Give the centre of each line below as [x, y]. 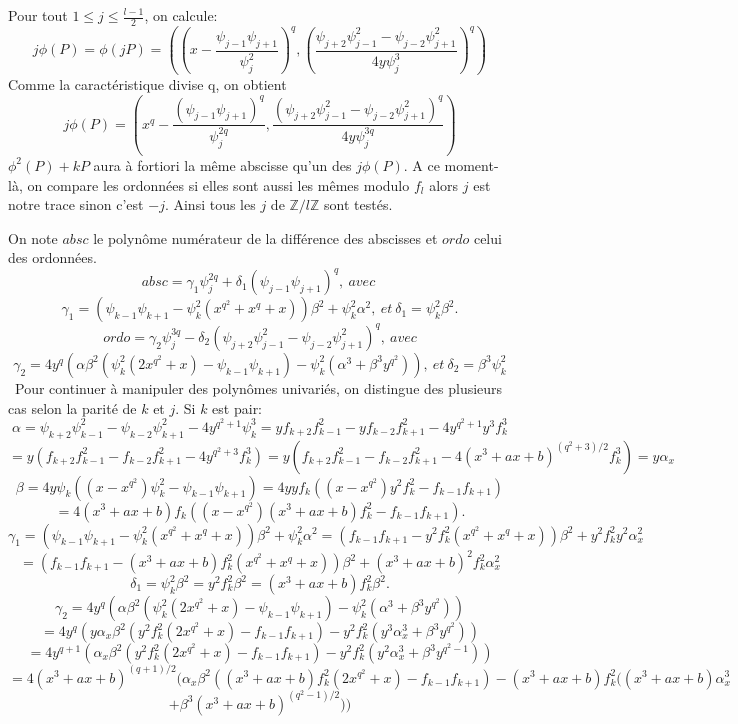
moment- [471, 164]
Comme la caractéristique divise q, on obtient [147, 84]
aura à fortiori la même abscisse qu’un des [222, 164]
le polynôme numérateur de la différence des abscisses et [265, 237]
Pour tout [38, 15]
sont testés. [358, 204]
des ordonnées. [52, 257]
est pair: [237, 407]
